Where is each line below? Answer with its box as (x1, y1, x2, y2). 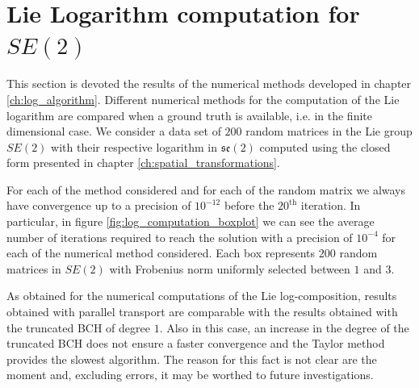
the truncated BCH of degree (6, 319, 150, 336)
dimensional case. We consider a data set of (6, 123, 221, 140)
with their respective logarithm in (51, 138, 217, 155)
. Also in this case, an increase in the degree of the (159, 319, 409, 336)
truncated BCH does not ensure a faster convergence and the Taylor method (6, 335, 385, 352)
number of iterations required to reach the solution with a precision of (6, 228, 353, 245)
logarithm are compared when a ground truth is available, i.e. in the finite (6, 106, 372, 123)
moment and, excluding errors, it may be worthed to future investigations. (6, 366, 374, 383)
